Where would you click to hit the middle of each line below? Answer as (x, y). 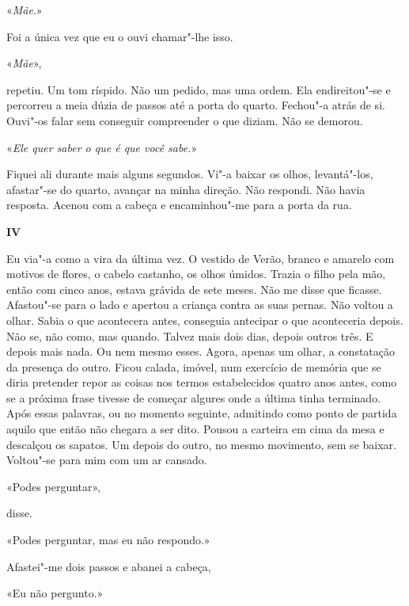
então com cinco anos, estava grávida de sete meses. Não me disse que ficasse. (194, 289)
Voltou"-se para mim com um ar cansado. (107, 460)
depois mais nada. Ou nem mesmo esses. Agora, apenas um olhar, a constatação (201, 351)
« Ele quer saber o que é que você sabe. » (102, 147)
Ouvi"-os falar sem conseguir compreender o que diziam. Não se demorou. (185, 120)
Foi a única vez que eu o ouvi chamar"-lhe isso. (120, 36)
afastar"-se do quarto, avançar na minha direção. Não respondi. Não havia (186, 189)
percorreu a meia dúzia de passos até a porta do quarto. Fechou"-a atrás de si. (196, 105)
